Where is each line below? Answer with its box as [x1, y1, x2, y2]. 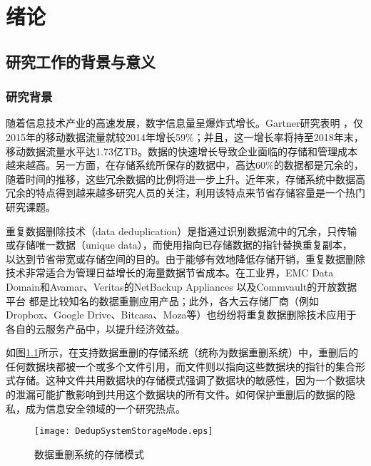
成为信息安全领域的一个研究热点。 [25, 400, 185, 415]
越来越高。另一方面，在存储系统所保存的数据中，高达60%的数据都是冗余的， [6, 157, 364, 172]
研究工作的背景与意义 [6, 50, 156, 72]
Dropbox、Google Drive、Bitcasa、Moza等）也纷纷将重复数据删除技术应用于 [6, 307, 357, 322]
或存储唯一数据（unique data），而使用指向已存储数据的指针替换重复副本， [6, 237, 352, 252]
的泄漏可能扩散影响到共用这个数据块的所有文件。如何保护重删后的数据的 [6, 387, 345, 402]
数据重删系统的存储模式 [34, 446, 144, 461]
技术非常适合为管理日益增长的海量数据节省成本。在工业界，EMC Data [6, 265, 334, 280]
